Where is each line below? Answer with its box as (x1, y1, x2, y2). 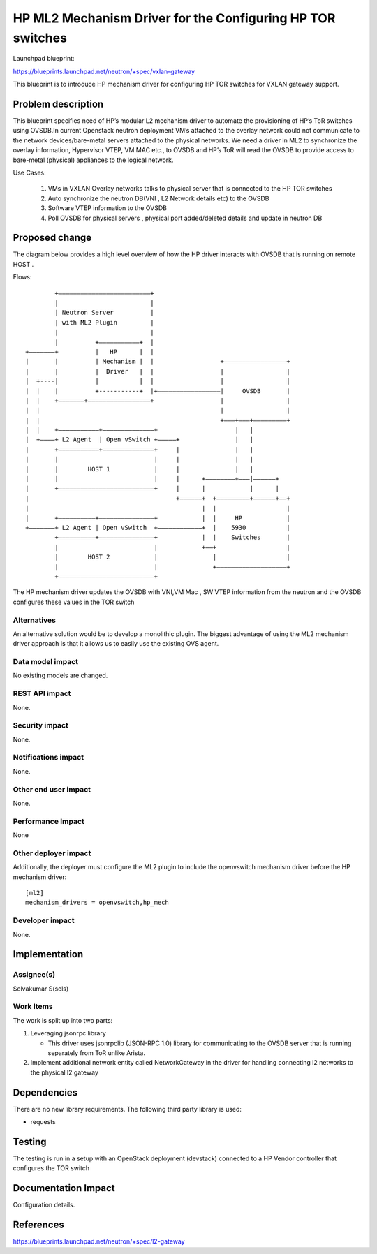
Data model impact (13, 657, 79, 667)
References (13, 1219, 64, 1231)
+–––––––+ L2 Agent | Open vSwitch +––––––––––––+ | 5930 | (25, 524, 290, 531)
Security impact (13, 721, 69, 730)
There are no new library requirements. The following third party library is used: (13, 1105, 242, 1113)
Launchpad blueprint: (13, 54, 75, 63)
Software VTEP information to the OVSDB (47, 204, 168, 212)
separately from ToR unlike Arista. (47, 1049, 146, 1057)
